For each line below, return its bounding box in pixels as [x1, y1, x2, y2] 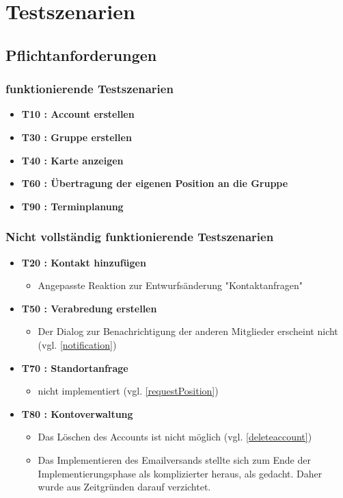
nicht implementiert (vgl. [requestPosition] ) [38, 384, 219, 398]
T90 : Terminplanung [21, 199, 124, 213]
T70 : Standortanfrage [21, 360, 128, 375]
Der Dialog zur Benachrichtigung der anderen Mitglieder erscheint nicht [38, 324, 338, 338]
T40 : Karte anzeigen [21, 153, 124, 167]
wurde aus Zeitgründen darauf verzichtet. [38, 480, 211, 494]
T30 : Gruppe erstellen [21, 129, 132, 144]
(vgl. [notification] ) [38, 337, 117, 351]
